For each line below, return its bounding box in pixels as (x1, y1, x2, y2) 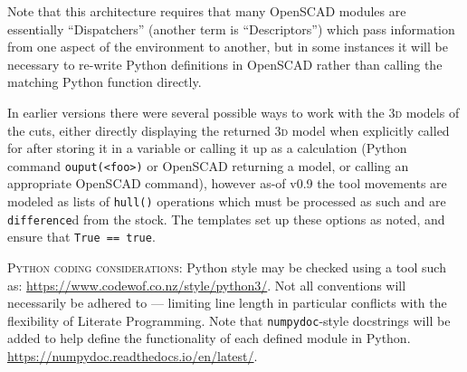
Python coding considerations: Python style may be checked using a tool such (7, 257, 446, 276)
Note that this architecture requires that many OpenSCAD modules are (7, 2, 406, 20)
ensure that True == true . (7, 227, 156, 246)
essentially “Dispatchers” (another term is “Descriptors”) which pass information (7, 19, 455, 38)
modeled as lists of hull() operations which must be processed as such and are (7, 192, 446, 210)
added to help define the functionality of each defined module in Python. (7, 329, 411, 348)
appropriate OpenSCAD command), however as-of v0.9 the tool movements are (7, 174, 447, 193)
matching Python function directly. (7, 72, 202, 91)
